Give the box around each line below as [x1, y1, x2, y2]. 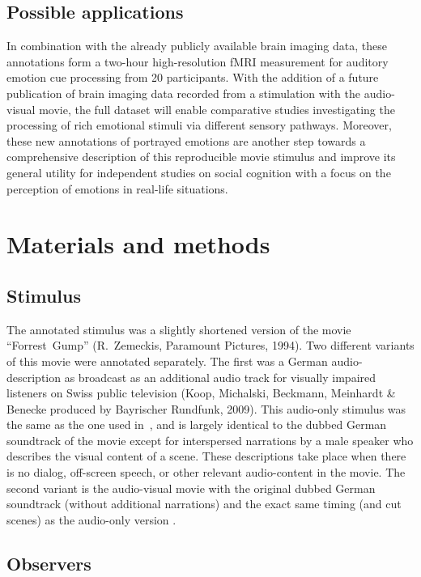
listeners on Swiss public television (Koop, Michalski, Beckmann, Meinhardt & [6, 384, 396, 401]
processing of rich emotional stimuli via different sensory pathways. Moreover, [6, 117, 392, 134]
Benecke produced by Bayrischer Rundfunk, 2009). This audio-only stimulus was [6, 400, 406, 417]
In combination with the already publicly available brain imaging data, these [6, 37, 387, 54]
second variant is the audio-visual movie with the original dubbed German [6, 479, 376, 496]
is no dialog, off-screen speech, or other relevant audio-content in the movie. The [6, 464, 406, 481]
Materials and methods [6, 227, 270, 261]
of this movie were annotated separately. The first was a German [6, 352, 328, 369]
